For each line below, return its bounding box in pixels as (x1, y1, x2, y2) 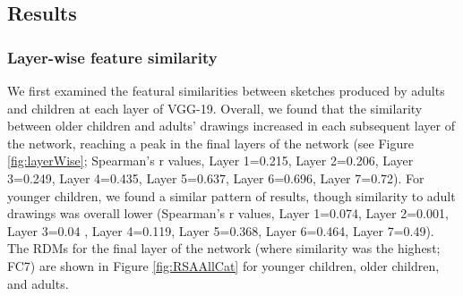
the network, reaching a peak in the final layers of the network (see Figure (7, 133, 414, 152)
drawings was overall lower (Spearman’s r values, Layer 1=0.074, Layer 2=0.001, (7, 204, 449, 223)
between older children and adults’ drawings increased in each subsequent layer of (7, 116, 455, 135)
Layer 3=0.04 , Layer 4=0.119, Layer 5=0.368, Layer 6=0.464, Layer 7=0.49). (7, 221, 434, 240)
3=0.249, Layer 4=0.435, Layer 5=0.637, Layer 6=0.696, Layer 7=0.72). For (7, 168, 424, 187)
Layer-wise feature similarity (7, 46, 218, 68)
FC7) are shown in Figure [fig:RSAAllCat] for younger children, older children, (7, 256, 440, 275)
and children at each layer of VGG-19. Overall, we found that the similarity (7, 98, 423, 117)
